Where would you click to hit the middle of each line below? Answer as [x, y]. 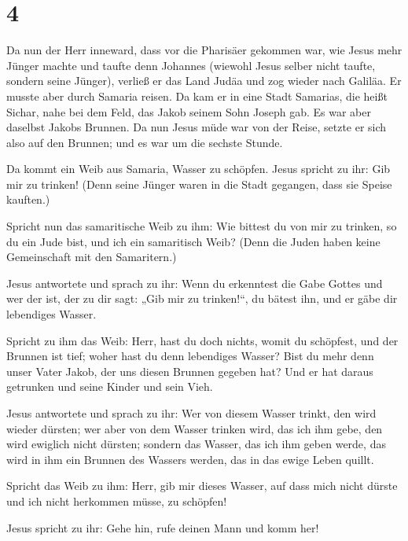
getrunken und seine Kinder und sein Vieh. [110, 386]
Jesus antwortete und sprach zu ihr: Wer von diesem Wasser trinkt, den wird [191, 413]
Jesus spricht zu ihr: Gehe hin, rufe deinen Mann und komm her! [163, 527]
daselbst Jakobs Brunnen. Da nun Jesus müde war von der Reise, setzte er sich [197, 127]
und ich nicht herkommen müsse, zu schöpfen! [117, 501]
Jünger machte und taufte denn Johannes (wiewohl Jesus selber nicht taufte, [191, 65]
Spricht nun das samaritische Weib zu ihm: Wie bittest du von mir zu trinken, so [202, 226]
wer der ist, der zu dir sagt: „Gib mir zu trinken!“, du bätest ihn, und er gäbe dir [202, 298]
